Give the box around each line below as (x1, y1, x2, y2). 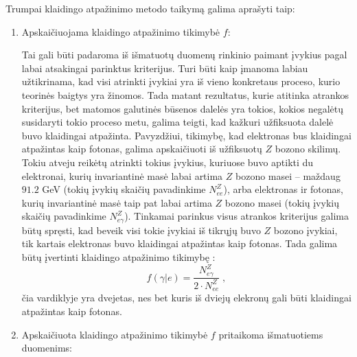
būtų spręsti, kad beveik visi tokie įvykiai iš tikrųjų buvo (21, 222, 261, 237)
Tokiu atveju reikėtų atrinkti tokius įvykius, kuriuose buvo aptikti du (21, 154, 314, 169)
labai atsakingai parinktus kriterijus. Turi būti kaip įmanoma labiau (21, 60, 308, 75)
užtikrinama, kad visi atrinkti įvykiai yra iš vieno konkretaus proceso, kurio (21, 74, 341, 89)
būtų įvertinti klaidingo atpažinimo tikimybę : (21, 249, 216, 264)
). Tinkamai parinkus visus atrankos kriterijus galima (124, 209, 349, 223)
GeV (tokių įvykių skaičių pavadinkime (42, 182, 206, 196)
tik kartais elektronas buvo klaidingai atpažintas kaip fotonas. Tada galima (21, 236, 338, 251)
